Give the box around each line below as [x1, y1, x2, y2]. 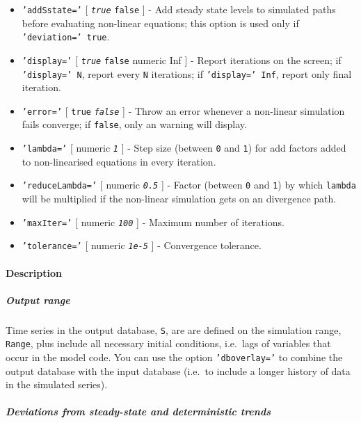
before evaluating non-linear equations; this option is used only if [22, 15, 299, 30]
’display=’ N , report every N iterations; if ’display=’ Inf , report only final [22, 66, 352, 81]
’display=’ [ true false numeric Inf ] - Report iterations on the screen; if [22, 52, 342, 67]
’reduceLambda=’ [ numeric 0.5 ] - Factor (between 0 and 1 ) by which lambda [22, 177, 356, 192]
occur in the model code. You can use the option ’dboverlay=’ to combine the [6, 350, 343, 364]
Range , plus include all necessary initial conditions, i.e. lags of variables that [6, 336, 331, 351]
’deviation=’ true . [22, 29, 110, 44]
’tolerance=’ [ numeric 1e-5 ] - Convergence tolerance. [22, 238, 262, 253]
